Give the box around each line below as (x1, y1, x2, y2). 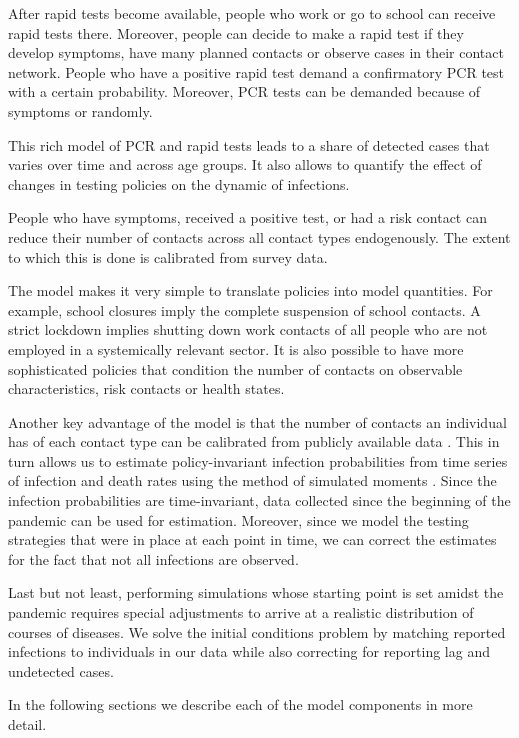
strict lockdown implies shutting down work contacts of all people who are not (8, 319, 488, 340)
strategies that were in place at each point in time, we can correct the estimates (8, 529, 497, 550)
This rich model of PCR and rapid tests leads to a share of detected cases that (8, 134, 490, 155)
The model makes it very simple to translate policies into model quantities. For (8, 280, 493, 301)
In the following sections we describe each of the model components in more (8, 694, 473, 715)
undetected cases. (8, 660, 114, 681)
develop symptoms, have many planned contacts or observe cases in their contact (8, 42, 504, 63)
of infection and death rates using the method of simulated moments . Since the (8, 470, 497, 491)
